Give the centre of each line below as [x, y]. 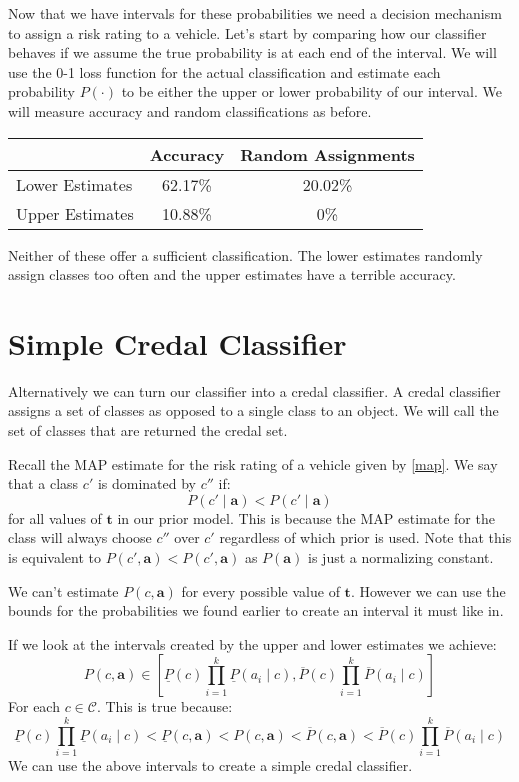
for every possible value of [260, 590]
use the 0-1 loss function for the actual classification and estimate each [224, 71]
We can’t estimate [63, 590]
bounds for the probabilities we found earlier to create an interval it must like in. [256, 610]
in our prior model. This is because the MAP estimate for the [306, 517]
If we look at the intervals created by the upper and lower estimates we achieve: [252, 643]
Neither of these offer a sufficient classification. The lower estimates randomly [245, 254]
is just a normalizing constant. [401, 557]
